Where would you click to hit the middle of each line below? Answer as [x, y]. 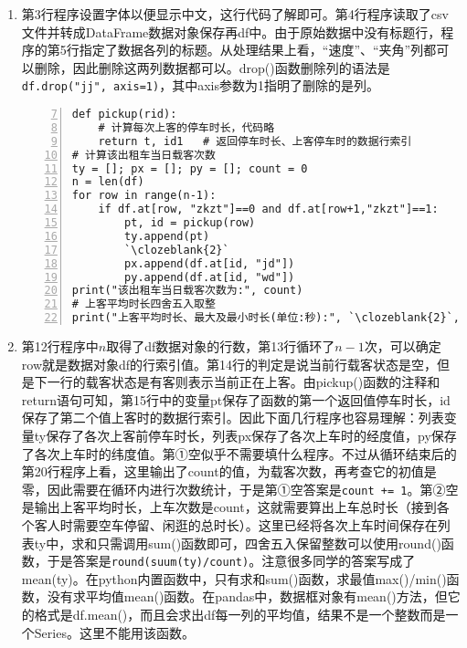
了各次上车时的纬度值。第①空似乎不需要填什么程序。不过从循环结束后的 [239, 453]
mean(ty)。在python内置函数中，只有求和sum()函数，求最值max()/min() [234, 578]
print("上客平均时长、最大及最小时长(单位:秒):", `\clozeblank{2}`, [265, 318]
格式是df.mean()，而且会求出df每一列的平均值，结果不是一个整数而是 [240, 615]
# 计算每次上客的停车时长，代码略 [186, 127]
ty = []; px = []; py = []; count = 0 [190, 168]
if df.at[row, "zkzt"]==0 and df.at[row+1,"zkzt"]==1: [268, 209]
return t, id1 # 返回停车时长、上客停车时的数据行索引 [255, 141]
